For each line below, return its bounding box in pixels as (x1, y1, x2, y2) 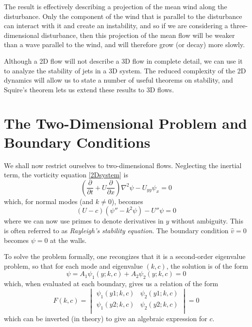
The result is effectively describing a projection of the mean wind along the (4, 1, 227, 11)
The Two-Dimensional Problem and (4, 113, 247, 133)
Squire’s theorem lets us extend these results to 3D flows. (4, 84, 174, 94)
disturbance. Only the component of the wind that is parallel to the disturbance (4, 11, 242, 21)
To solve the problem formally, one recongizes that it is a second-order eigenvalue (4, 251, 246, 261)
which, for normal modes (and (4, 196, 94, 206)
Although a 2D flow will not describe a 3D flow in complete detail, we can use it (4, 55, 243, 66)
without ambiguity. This (171, 216, 243, 226)
